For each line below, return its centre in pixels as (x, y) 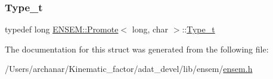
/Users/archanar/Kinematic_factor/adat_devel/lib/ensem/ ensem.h (129, 69)
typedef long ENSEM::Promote (62, 29)
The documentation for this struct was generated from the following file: (137, 49)
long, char (150, 29)
